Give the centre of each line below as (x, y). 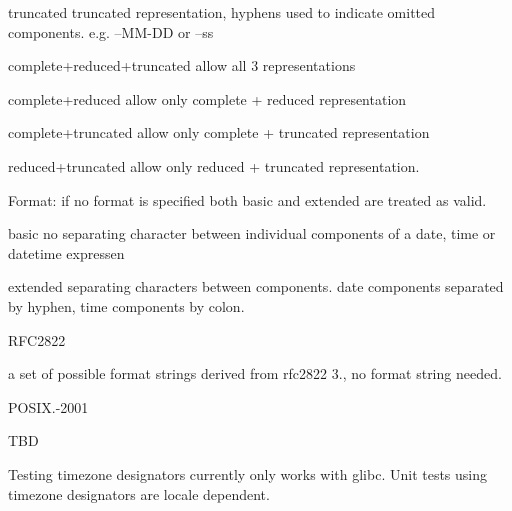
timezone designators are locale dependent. (139, 493)
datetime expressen (66, 252)
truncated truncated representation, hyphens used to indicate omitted (222, 12)
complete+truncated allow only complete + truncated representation (219, 132)
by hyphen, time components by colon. (126, 305)
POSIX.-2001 (48, 406)
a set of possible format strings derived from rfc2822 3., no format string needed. (255, 373)
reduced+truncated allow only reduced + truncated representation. (214, 165)
